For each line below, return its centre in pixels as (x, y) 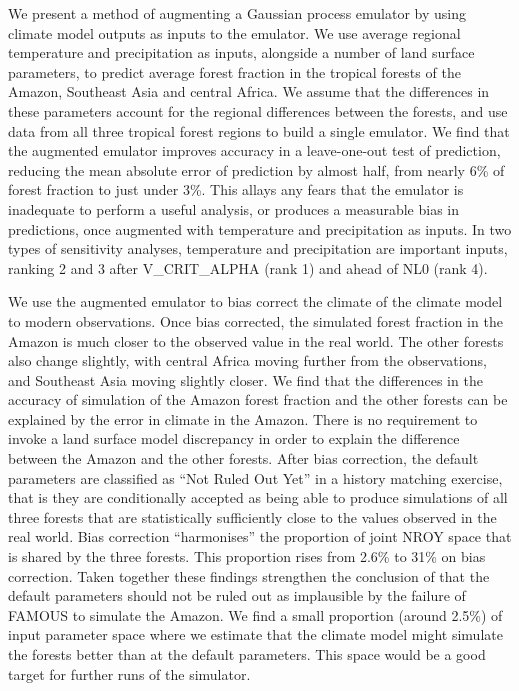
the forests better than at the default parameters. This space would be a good (247, 654)
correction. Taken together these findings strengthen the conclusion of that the (249, 575)
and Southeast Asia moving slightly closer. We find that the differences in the (245, 379)
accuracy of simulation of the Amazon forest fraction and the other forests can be (258, 399)
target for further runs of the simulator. (129, 673)
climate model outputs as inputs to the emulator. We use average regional (234, 32)
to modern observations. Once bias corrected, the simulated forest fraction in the (255, 320)
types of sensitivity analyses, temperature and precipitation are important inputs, (258, 248)
